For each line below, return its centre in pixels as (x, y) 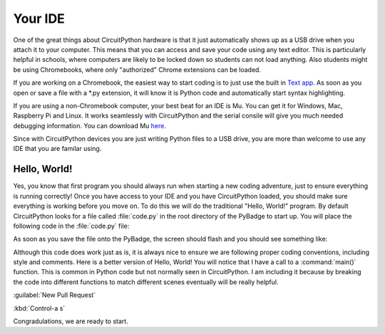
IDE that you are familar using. (57, 149)
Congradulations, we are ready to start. (71, 321)
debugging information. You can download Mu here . (90, 125)
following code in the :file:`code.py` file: (71, 226)
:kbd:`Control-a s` (39, 308)
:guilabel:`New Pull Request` (55, 295)
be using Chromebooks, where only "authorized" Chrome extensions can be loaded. (137, 69)
